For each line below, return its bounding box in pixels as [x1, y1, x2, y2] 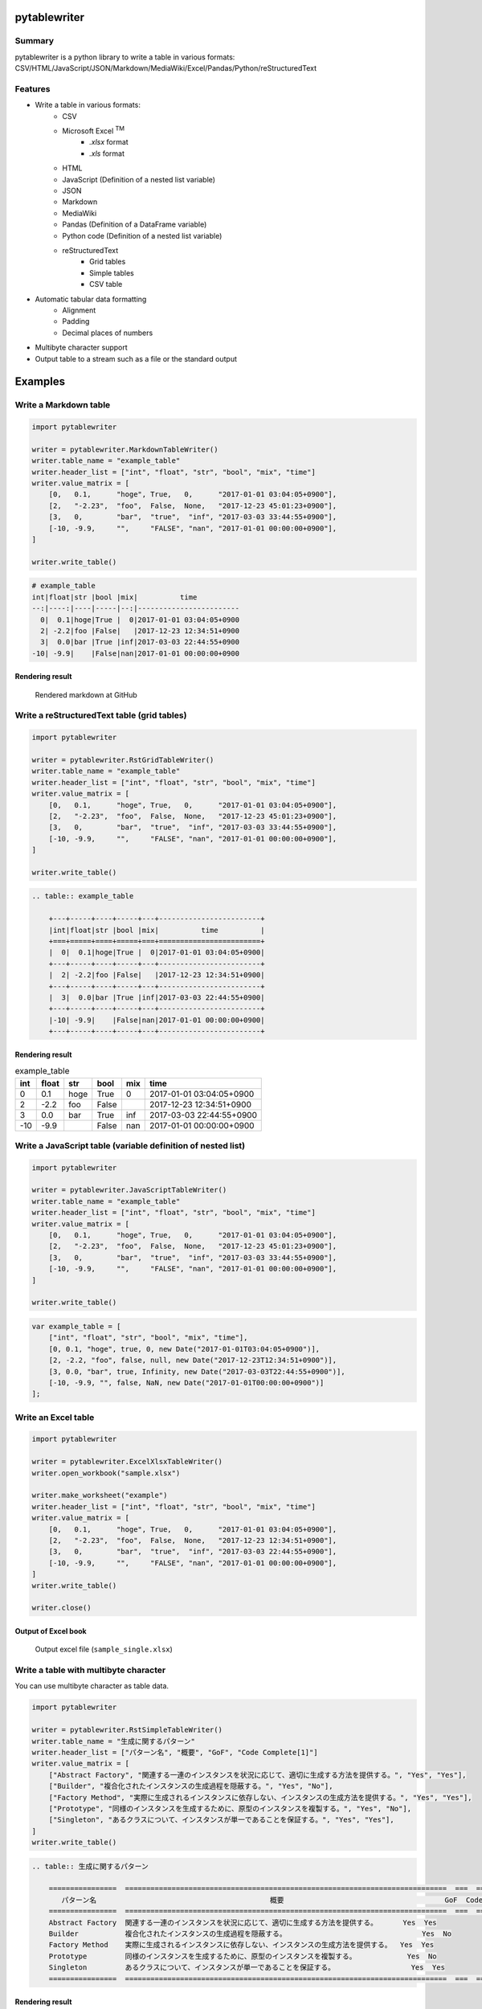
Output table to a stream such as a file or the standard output [35, 354, 237, 363]
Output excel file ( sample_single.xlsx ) [35, 1644, 173, 1655]
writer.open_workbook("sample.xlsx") [31, 1468, 181, 1478]
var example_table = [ [31, 1322, 121, 1331]
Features [14, 83, 51, 94]
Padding [62, 317, 90, 326]
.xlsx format [89, 137, 129, 147]
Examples [14, 374, 66, 389]
